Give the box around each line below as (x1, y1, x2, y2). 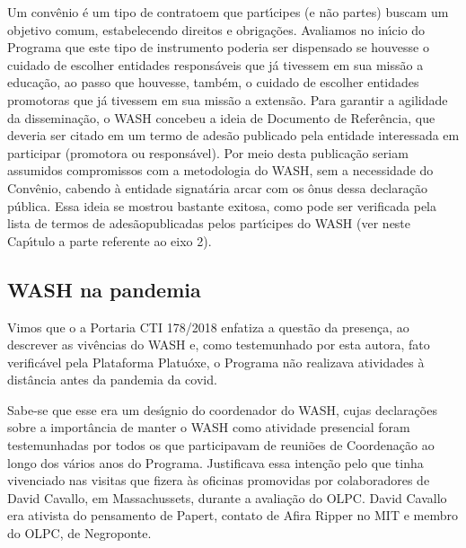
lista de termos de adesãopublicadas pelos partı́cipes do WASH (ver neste (7, 214, 411, 233)
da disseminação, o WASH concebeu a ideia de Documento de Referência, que (7, 108, 435, 127)
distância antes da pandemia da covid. (7, 370, 217, 389)
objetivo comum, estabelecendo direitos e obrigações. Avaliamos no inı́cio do (7, 20, 426, 39)
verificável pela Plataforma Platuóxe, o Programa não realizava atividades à (7, 352, 425, 371)
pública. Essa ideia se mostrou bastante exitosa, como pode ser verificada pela (7, 196, 436, 215)
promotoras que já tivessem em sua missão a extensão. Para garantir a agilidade (7, 90, 448, 109)
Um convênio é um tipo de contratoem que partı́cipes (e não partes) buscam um (7, 3, 449, 21)
